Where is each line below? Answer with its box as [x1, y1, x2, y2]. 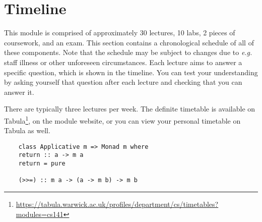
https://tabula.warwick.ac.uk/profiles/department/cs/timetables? [16, 199, 219, 209]
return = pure [18, 160, 65, 168]
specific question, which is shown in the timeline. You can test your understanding [4, 67, 258, 77]
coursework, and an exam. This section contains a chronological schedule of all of [4, 37, 254, 47]
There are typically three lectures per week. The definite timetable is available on [4, 103, 255, 114]
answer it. [4, 86, 34, 97]
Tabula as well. [4, 125, 50, 136]
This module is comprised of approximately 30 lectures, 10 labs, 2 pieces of [4, 27, 235, 38]
